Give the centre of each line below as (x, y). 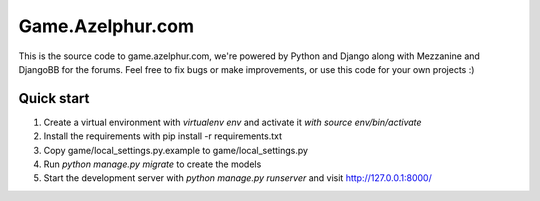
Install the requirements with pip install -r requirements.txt (163, 136)
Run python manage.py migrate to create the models (152, 164)
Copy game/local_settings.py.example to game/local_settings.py (176, 150)
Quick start (54, 98)
